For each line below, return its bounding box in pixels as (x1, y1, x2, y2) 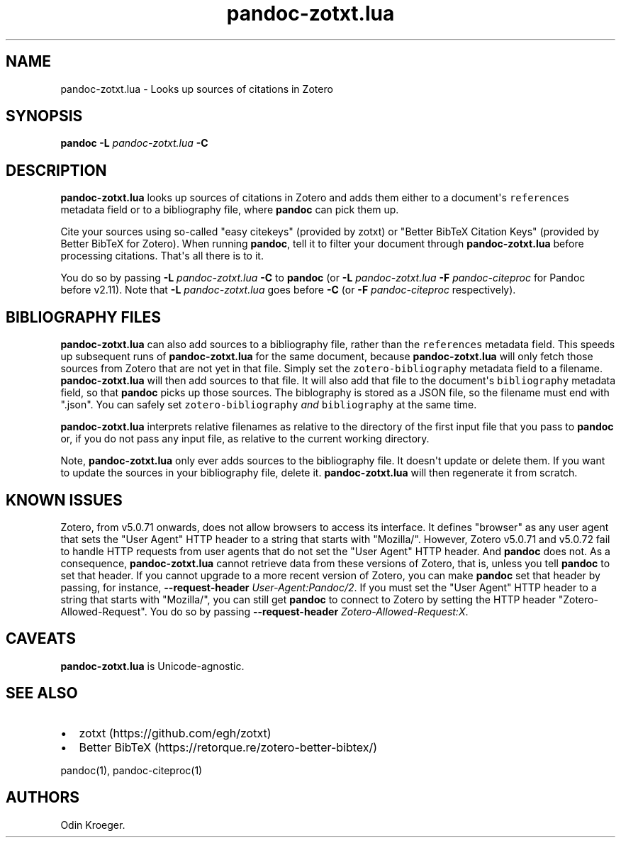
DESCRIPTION (6, 161, 107, 179)
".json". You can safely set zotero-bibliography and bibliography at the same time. (60, 398, 477, 411)
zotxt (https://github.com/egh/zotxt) (79, 725, 272, 740)
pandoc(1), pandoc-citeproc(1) (60, 764, 203, 776)
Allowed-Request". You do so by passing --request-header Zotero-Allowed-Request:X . (60, 605, 469, 618)
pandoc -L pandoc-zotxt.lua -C (60, 137, 208, 150)
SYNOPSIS (6, 107, 83, 125)
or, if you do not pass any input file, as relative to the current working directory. (60, 432, 430, 445)
